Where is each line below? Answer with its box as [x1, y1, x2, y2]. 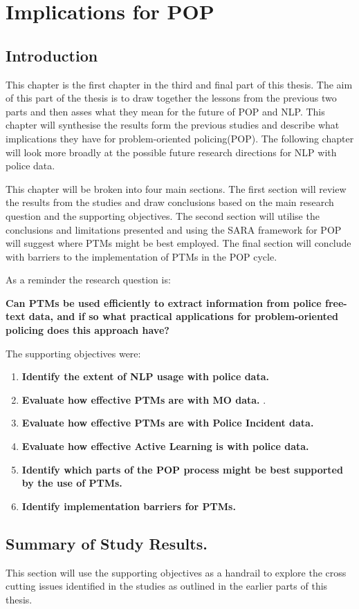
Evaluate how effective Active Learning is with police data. [21, 439, 309, 453]
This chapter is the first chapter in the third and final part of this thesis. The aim [6, 77, 353, 91]
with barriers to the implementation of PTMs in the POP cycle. [6, 249, 277, 263]
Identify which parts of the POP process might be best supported [21, 462, 343, 476]
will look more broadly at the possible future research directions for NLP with [6, 144, 337, 159]
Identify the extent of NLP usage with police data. [21, 369, 269, 384]
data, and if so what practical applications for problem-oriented [28, 309, 338, 324]
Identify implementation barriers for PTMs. [21, 498, 236, 513]
